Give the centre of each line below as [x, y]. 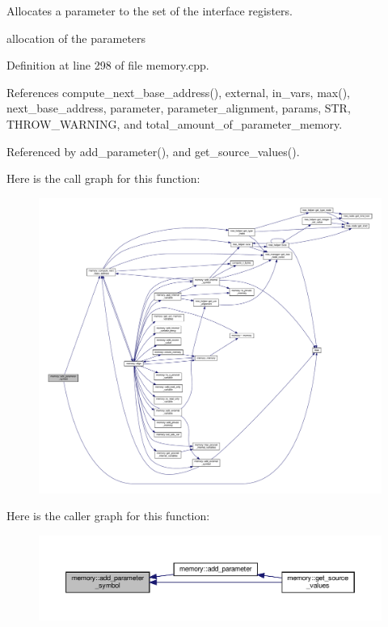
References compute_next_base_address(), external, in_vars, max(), [178, 92]
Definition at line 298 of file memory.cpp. [108, 65]
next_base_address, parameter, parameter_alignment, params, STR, [179, 108]
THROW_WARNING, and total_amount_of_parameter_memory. [175, 123]
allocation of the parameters [76, 38]
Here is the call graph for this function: [103, 178]
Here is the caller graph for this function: [108, 516]
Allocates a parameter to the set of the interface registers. [150, 11]
